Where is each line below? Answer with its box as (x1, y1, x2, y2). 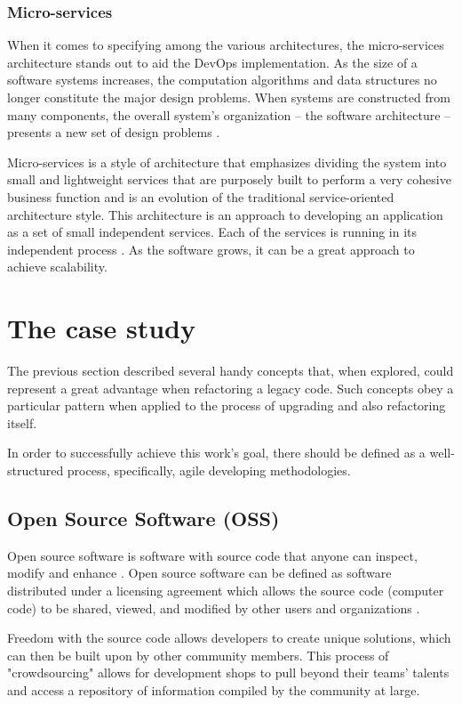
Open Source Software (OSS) (7, 505, 280, 532)
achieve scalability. (7, 257, 108, 276)
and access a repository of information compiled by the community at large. (7, 680, 420, 699)
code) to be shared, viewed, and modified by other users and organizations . (7, 598, 420, 617)
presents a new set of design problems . (7, 123, 220, 142)
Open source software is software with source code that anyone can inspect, (7, 546, 418, 564)
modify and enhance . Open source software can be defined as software (7, 563, 392, 582)
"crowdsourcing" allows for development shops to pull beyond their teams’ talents (7, 663, 450, 682)
